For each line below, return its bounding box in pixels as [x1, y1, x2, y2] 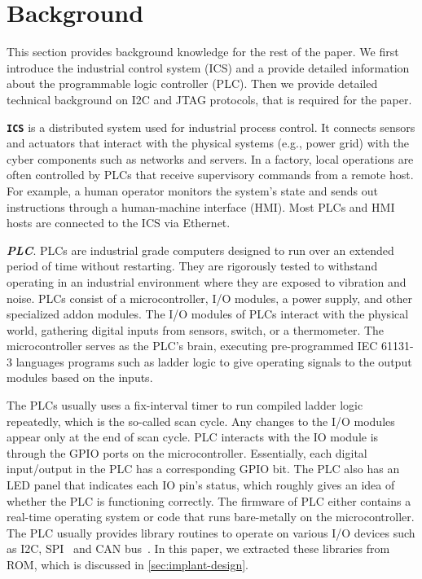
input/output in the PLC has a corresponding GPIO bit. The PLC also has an [7, 460, 400, 477]
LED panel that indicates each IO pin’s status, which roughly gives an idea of [7, 476, 395, 493]
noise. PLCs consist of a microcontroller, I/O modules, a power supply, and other [7, 289, 413, 306]
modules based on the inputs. [7, 369, 153, 386]
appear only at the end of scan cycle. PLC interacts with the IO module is [7, 428, 379, 445]
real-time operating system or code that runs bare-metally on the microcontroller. [7, 508, 415, 525]
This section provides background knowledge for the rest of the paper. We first [7, 43, 399, 60]
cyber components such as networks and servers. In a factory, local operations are [7, 150, 414, 167]
